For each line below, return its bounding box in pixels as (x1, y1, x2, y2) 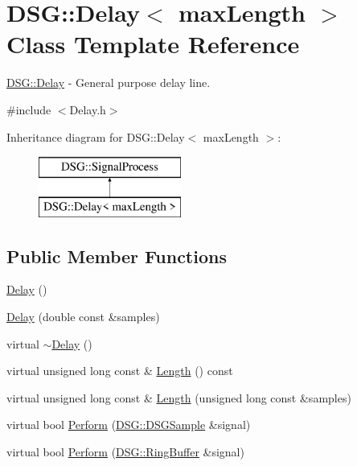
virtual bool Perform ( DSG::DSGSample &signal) (6, 416, 251, 433)
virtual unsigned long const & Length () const (6, 362, 233, 379)
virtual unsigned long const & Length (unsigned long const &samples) (6, 389, 351, 406)
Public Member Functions (6, 243, 227, 268)
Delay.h (69, 101, 106, 118)
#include (6, 101, 51, 118)
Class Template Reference (6, 27, 300, 60)
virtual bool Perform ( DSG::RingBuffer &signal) (6, 443, 244, 460)
